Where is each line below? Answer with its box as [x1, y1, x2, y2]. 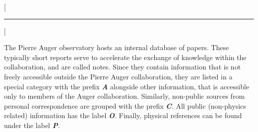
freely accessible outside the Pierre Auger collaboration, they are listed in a [4, 71, 233, 81]
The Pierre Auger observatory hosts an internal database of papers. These [4, 42, 229, 53]
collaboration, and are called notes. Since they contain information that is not [4, 62, 241, 72]
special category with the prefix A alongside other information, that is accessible [4, 81, 250, 91]
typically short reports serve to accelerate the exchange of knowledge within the [4, 52, 247, 62]
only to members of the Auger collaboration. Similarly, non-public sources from [4, 91, 245, 101]
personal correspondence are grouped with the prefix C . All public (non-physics [4, 100, 246, 111]
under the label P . [4, 120, 60, 130]
